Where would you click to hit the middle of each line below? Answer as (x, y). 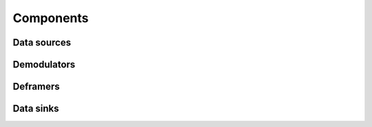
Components (51, 18)
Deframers (36, 87)
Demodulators (44, 65)
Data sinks (36, 109)
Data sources (42, 42)
